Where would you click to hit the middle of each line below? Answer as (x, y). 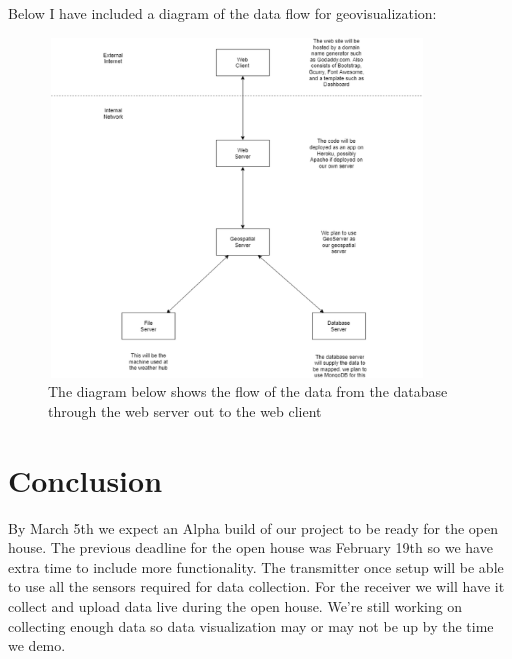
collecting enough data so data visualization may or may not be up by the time (251, 625)
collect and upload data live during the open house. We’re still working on (235, 606)
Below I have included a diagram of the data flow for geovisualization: (222, 13)
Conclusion (85, 479)
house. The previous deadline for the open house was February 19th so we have (250, 547)
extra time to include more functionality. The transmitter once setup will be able (256, 566)
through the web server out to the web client (185, 410)
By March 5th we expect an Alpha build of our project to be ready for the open (253, 527)
